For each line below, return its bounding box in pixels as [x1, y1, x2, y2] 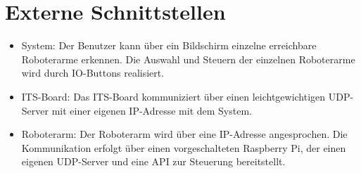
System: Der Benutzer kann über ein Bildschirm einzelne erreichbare [21, 38, 317, 53]
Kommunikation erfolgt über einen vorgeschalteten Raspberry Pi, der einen [21, 140, 346, 155]
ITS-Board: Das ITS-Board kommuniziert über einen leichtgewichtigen [21, 89, 326, 103]
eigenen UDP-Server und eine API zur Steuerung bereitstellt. [21, 154, 286, 169]
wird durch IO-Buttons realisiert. [21, 65, 165, 80]
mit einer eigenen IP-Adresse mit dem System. [51, 103, 252, 117]
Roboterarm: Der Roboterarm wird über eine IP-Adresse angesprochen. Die [21, 127, 348, 141]
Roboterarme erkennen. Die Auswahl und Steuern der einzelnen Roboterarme [21, 51, 355, 66]
